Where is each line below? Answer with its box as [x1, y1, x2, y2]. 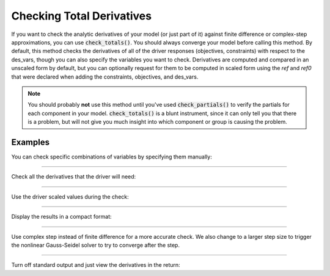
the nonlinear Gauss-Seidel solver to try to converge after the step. [11, 241, 180, 249]
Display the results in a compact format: [11, 213, 112, 221]
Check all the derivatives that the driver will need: [11, 173, 136, 180]
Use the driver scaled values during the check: [11, 193, 130, 200]
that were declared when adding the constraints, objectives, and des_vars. [11, 73, 199, 80]
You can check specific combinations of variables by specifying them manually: [11, 153, 212, 160]
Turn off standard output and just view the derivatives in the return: [11, 261, 180, 269]
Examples [11, 137, 50, 147]
